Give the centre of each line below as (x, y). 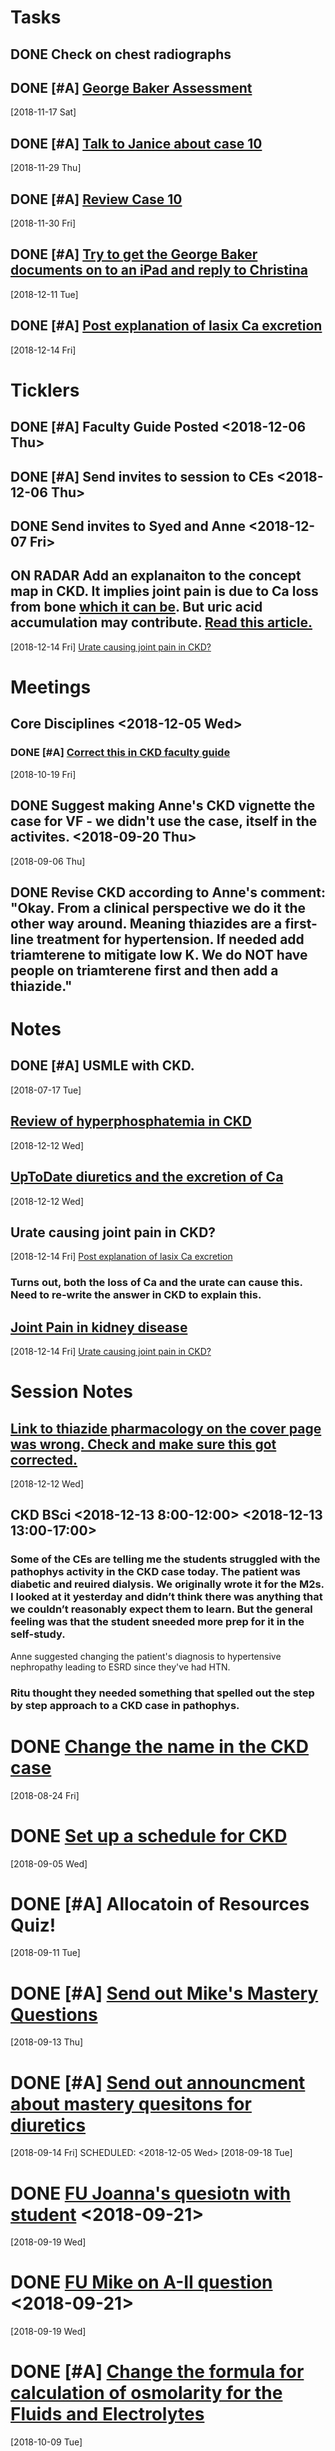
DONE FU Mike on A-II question (141, 2282)
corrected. (44, 1459)
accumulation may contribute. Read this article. (161, 622)
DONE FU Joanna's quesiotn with (151, 2193)
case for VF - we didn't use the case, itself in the (164, 821)
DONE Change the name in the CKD (160, 1746)
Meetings (51, 687)
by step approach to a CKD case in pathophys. (125, 1705)
